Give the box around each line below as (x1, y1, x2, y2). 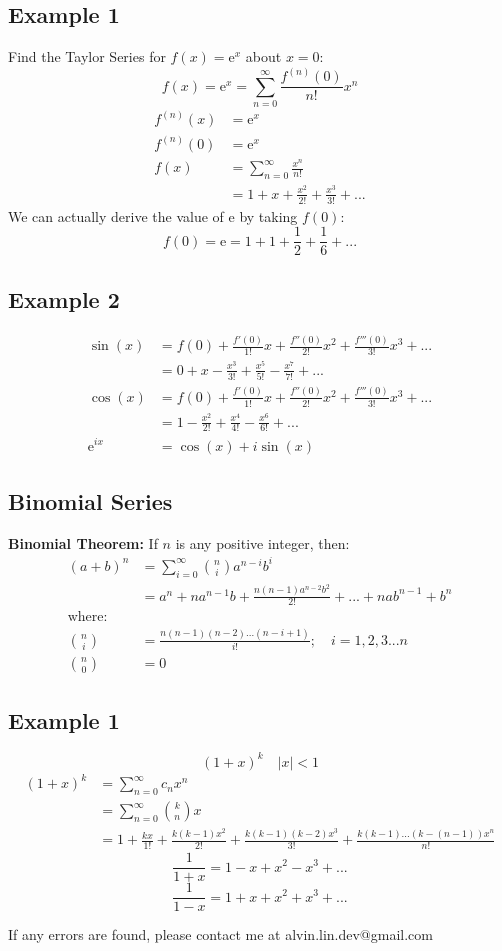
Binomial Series (8, 485, 173, 516)
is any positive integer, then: (175, 532, 350, 553)
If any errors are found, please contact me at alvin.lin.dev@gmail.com (8, 924, 433, 945)
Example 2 (8, 283, 120, 314)
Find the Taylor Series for (8, 46, 166, 67)
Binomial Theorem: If (8, 532, 158, 553)
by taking (239, 205, 298, 226)
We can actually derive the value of (8, 205, 224, 226)
